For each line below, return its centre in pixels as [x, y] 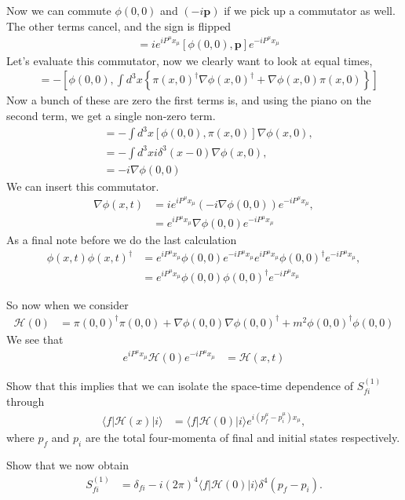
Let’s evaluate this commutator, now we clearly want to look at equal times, [190, 60]
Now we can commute [59, 10]
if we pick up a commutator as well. [310, 10]
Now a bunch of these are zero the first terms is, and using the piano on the [189, 100]
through [26, 401]
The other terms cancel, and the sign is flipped [119, 26]
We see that [35, 339]
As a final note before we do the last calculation [122, 240]
